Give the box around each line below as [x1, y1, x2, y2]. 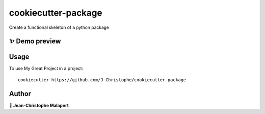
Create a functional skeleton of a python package [9, 24, 109, 30]
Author [9, 90, 31, 98]
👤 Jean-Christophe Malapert [9, 102, 69, 108]
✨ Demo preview [9, 37, 61, 46]
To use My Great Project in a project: [9, 66, 83, 71]
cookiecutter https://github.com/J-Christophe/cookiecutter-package [18, 77, 186, 83]
